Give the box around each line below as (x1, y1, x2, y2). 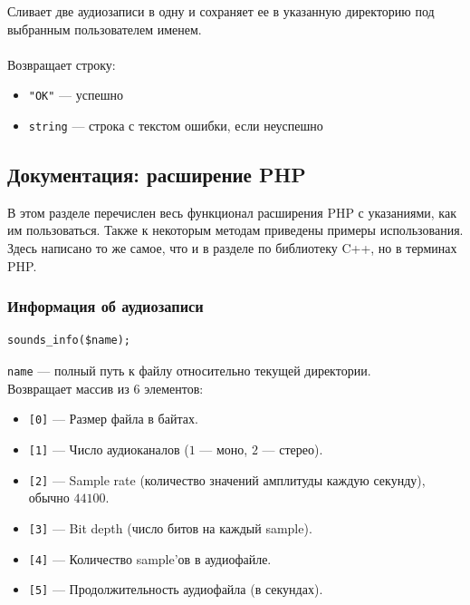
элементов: (144, 378, 204, 397)
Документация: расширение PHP (7, 161, 306, 189)
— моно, (199, 439, 248, 458)
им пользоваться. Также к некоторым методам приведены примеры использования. (7, 220, 464, 239)
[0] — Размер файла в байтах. (28, 409, 198, 428)
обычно (28, 488, 70, 507)
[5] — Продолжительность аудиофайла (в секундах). (28, 580, 323, 599)
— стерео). (262, 439, 323, 458)
